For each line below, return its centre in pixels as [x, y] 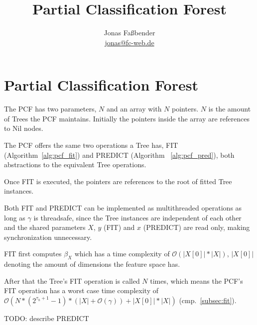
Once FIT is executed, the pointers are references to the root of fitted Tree [118, 181]
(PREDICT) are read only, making [196, 227]
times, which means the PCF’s [196, 280]
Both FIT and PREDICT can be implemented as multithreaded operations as [123, 208]
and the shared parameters [45, 227]
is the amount [230, 109]
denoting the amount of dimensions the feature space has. [92, 264]
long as [15, 217]
